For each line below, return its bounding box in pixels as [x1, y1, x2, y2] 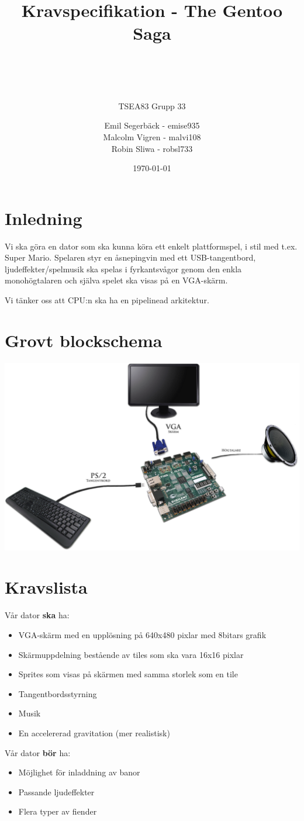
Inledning [5, 206, 82, 230]
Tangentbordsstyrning [18, 687, 97, 699]
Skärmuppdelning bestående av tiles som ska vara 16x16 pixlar [18, 648, 244, 660]
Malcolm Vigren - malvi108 [103, 130, 201, 143]
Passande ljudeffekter [18, 785, 95, 798]
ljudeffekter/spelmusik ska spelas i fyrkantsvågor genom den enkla [5, 262, 242, 275]
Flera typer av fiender [18, 805, 97, 817]
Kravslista [5, 575, 88, 599]
